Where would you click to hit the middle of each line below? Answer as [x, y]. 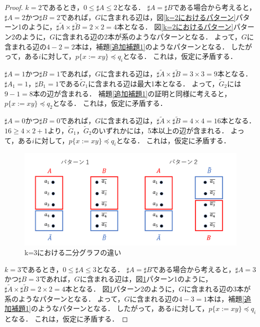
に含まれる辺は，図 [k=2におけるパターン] [168, 17]
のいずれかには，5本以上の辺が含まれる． [160, 131]
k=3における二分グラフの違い [73, 252]
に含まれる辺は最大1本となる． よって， [153, 84]
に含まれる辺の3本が [217, 289]
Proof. [14, 7]
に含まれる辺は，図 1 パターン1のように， [146, 279]
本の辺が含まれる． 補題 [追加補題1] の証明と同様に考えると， [132, 93]
